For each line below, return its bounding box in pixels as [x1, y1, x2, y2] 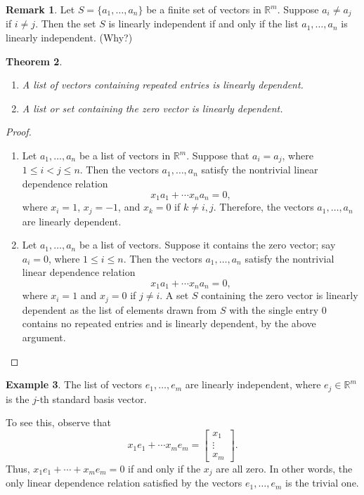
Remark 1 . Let [6, 2, 75, 16]
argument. [22, 330, 66, 345]
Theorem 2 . [6, 53, 63, 68]
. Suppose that [186, 148, 249, 163]
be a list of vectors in [79, 148, 171, 163]
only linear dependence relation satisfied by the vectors [6, 475, 242, 490]
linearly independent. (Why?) [6, 30, 133, 45]
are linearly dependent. [22, 213, 122, 228]
